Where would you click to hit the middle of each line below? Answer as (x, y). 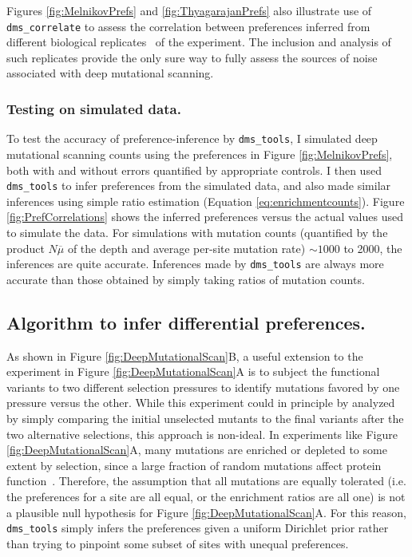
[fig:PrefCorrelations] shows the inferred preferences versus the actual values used (205, 217)
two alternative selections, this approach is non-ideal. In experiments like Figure (202, 434)
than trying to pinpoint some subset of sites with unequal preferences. (178, 543)
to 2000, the (373, 248)
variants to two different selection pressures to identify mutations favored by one (203, 387)
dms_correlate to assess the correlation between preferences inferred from (188, 26)
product (26, 248)
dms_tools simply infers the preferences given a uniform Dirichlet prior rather (198, 528)
